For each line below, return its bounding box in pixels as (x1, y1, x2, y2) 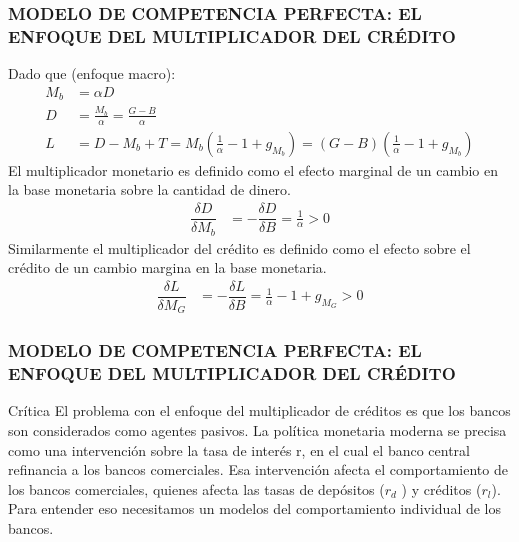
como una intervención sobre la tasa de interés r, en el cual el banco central (8, 439, 470, 460)
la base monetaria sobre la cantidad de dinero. (8, 179, 291, 200)
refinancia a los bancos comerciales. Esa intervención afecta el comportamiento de (8, 459, 508, 480)
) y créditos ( (401, 478, 482, 499)
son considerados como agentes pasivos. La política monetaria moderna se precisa (8, 420, 507, 441)
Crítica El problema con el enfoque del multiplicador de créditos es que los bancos (8, 400, 511, 421)
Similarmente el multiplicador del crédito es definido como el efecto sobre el (8, 237, 471, 258)
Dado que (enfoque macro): (8, 63, 176, 84)
